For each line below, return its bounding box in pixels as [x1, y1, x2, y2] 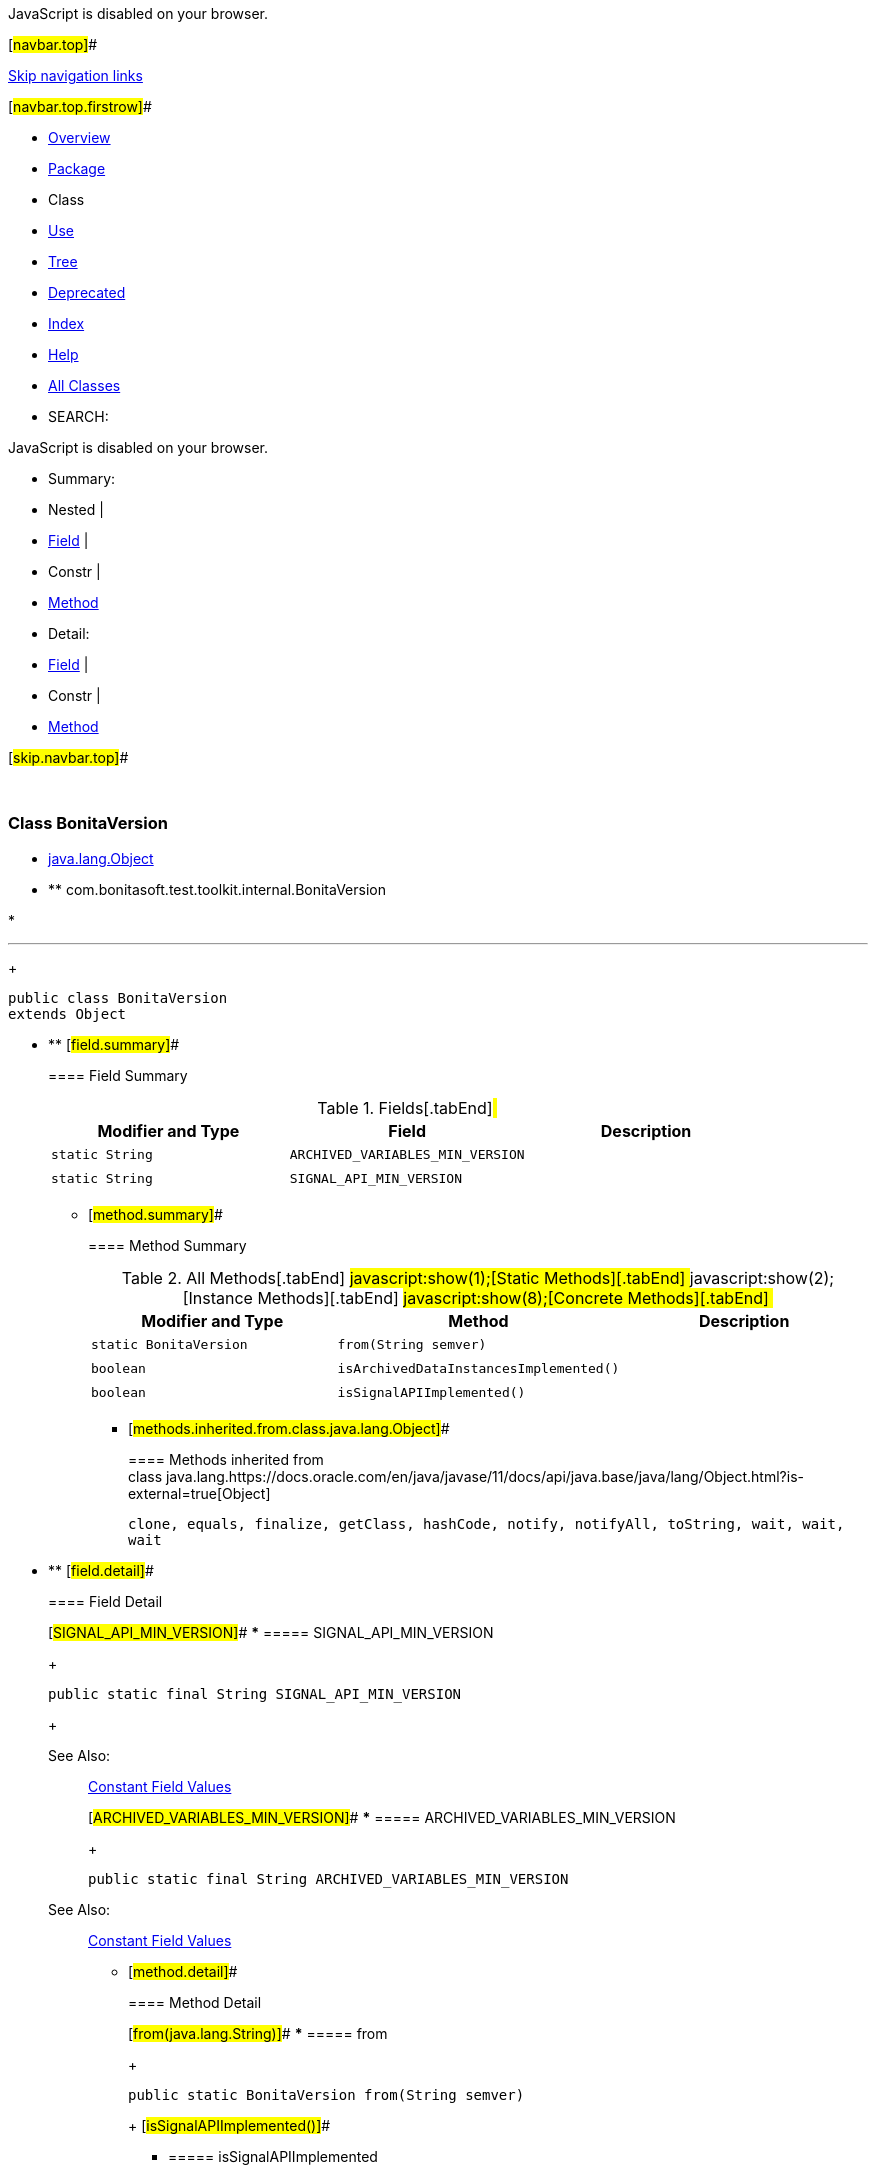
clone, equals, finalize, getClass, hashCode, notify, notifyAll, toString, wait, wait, [128, 1515, 845, 1532]
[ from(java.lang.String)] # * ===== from [128, 2024, 388, 2042]
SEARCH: [48, 408, 109, 425]
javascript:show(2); [689, 1267, 835, 1288]
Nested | [48, 501, 104, 518]
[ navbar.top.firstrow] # [8, 98, 152, 115]
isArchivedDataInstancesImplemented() [337, 1361, 620, 1377]
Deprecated [48, 284, 126, 301]
